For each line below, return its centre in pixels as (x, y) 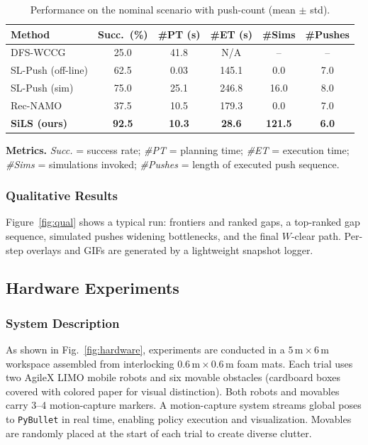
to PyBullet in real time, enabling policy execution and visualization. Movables (179, 419)
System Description (63, 323)
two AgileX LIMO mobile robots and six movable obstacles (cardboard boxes (173, 377)
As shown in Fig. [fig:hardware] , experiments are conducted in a (145, 350)
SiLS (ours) (39, 122)
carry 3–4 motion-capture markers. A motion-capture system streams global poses (184, 405)
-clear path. (316, 235)
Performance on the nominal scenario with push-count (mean (163, 9)
